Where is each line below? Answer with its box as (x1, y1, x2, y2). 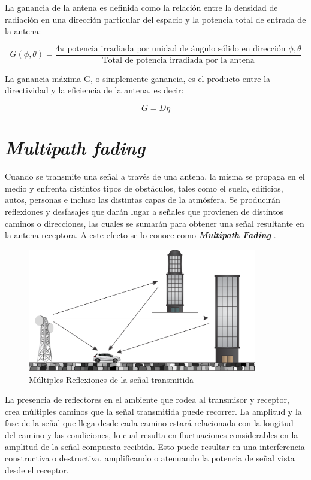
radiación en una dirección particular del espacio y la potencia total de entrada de (5, 13, 306, 25)
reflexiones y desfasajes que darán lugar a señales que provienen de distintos (5, 205, 284, 217)
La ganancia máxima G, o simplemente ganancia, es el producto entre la (5, 72, 271, 84)
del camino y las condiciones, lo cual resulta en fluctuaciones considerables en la (5, 429, 298, 441)
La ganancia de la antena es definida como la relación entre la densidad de (5, 1, 278, 13)
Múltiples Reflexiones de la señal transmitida (29, 373, 194, 385)
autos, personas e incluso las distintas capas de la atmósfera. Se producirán (5, 193, 280, 206)
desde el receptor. (5, 463, 69, 476)
